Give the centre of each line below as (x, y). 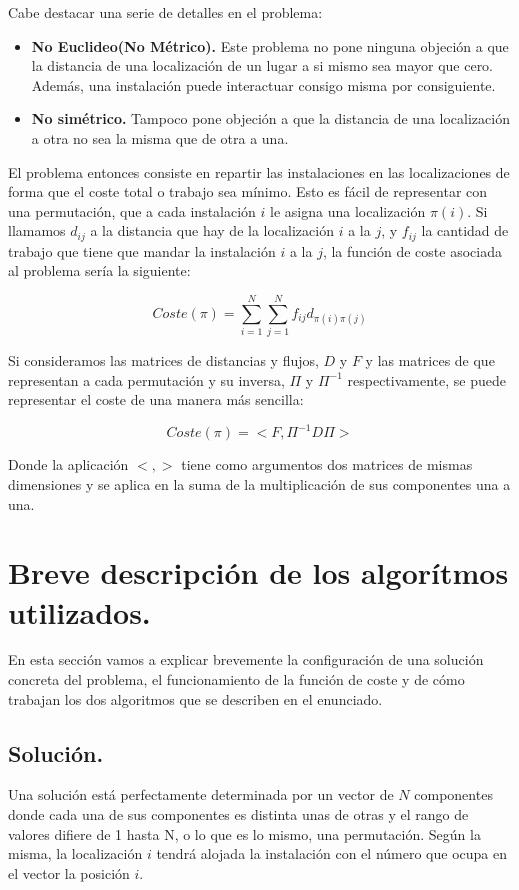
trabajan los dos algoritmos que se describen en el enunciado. (195, 698)
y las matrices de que (430, 360)
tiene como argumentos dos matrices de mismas (327, 464)
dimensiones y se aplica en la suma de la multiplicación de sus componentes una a (259, 483)
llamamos (37, 230)
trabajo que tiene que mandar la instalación (142, 250)
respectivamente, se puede (426, 379)
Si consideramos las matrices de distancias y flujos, (163, 360)
